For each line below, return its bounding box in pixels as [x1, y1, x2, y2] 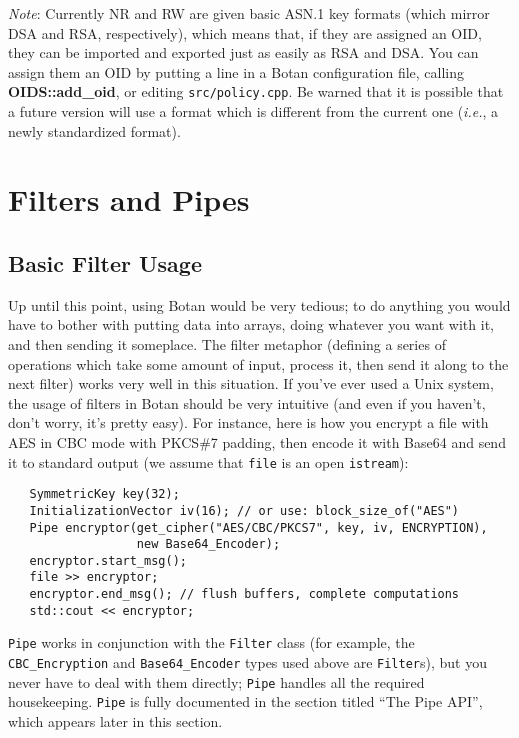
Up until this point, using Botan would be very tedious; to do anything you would [8, 294, 511, 315]
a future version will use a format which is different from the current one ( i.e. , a [8, 101, 499, 122]
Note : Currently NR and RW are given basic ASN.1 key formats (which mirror [8, 3, 490, 23]
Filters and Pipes [8, 179, 250, 220]
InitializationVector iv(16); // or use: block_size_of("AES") [29, 503, 460, 518]
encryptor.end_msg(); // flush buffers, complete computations [29, 587, 460, 602]
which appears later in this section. [8, 711, 223, 732]
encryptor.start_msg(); [29, 553, 187, 568]
